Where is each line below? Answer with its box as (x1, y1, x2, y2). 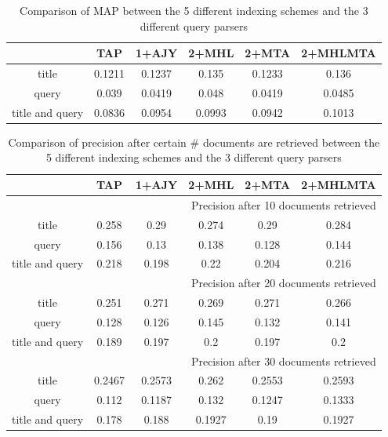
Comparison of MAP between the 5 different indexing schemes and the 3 (20, 2, 368, 18)
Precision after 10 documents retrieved (190, 196, 376, 213)
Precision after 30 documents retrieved (190, 352, 376, 369)
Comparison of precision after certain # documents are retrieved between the (8, 133, 380, 150)
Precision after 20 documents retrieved (190, 275, 376, 291)
